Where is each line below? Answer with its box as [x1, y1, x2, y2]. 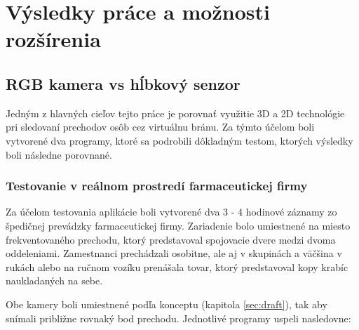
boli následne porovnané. [6, 147, 112, 161]
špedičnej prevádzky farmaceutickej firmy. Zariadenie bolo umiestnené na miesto [6, 218, 351, 232]
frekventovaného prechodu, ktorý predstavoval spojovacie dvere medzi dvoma [6, 232, 336, 246]
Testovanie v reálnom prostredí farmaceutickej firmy [6, 177, 308, 194]
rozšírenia [6, 25, 101, 53]
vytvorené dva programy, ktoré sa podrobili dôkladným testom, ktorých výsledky [6, 133, 353, 147]
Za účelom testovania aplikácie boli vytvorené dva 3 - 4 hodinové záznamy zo [6, 204, 337, 219]
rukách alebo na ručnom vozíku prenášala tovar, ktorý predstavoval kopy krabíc [6, 259, 348, 274]
